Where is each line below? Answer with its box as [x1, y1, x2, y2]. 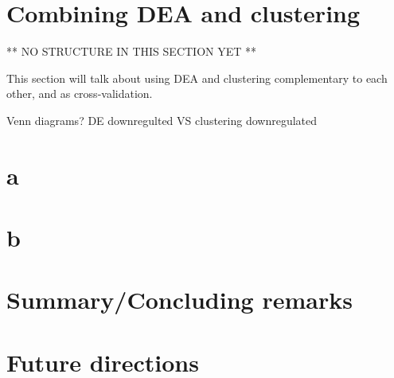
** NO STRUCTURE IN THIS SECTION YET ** [6, 43, 257, 60]
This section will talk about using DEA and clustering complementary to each [6, 69, 388, 86]
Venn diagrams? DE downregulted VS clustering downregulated [6, 111, 318, 128]
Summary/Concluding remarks [6, 283, 353, 316]
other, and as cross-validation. [6, 85, 153, 102]
